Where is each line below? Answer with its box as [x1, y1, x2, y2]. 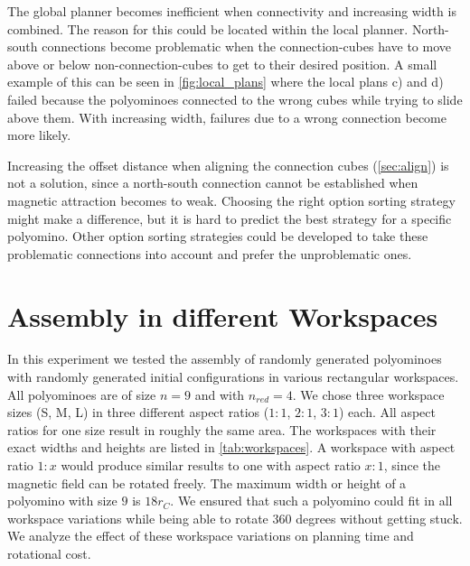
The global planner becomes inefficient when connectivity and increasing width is [7, 2, 456, 20]
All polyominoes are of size [7, 385, 156, 404]
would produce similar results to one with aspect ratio [61, 456, 361, 474]
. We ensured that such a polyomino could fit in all [170, 491, 453, 510]
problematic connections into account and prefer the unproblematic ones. [7, 244, 412, 263]
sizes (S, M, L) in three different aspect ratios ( [7, 403, 269, 422]
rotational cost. [7, 543, 91, 562]
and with [194, 385, 245, 404]
